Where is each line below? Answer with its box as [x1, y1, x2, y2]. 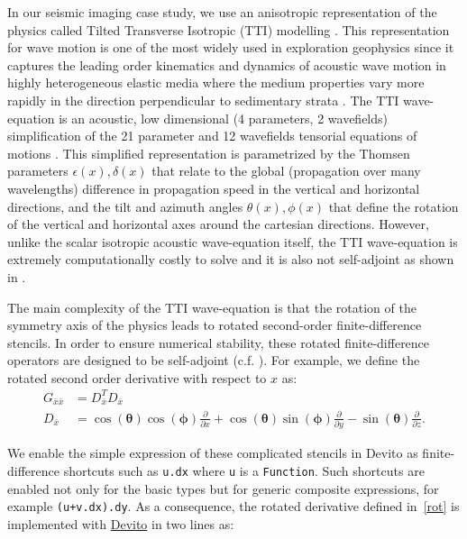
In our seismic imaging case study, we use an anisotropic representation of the [7, 3, 437, 21]
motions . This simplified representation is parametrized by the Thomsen [7, 143, 410, 162]
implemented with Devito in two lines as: [7, 514, 234, 533]
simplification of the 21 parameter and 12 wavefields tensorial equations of [7, 126, 417, 145]
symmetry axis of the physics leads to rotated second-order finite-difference [7, 315, 422, 334]
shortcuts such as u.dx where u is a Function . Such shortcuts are [63, 461, 425, 480]
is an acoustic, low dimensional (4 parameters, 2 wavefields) [59, 108, 388, 127]
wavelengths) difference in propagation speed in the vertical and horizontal [7, 178, 420, 197]
